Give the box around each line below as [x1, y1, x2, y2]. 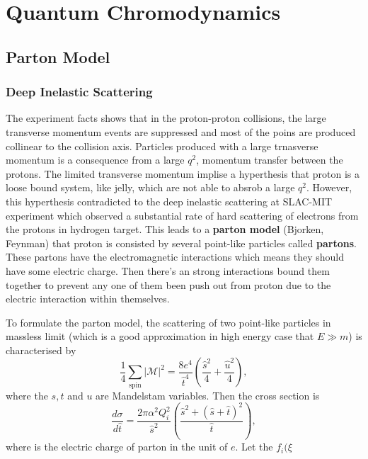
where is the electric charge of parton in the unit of [6, 439, 228, 454]
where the [6, 387, 48, 402]
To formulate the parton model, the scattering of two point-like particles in [6, 314, 331, 329]
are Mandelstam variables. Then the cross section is [96, 387, 320, 402]
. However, [306, 180, 352, 195]
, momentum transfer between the [196, 152, 343, 167]
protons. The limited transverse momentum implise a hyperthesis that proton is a [6, 166, 360, 181]
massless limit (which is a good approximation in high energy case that [6, 329, 314, 344]
